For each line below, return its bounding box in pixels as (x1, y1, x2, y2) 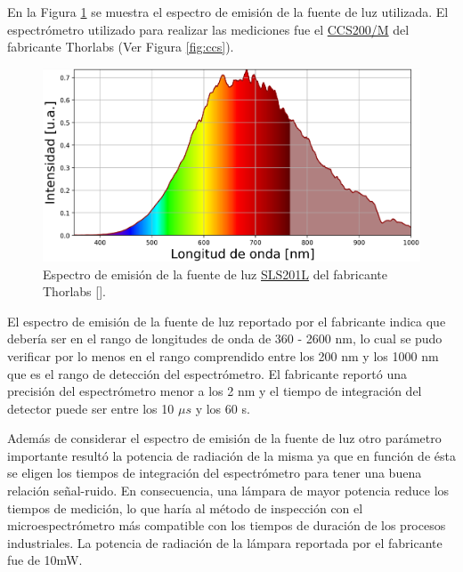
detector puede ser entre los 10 (7, 399, 175, 417)
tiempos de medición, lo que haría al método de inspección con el (7, 498, 363, 517)
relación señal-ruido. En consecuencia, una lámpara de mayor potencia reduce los (7, 481, 450, 500)
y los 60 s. (195, 399, 250, 417)
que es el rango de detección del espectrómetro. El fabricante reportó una (7, 364, 407, 383)
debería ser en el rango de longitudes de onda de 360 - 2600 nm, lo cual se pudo (7, 329, 443, 348)
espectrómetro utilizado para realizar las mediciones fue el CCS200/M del (7, 20, 410, 38)
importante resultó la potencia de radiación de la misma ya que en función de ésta (7, 446, 456, 464)
